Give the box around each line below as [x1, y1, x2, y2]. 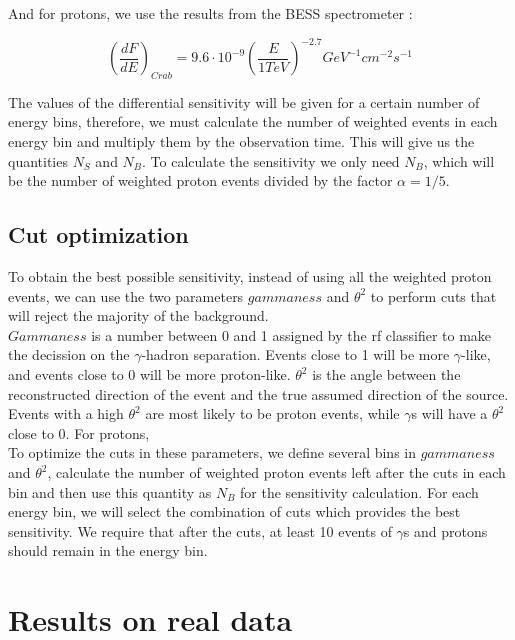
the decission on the [8, 344, 130, 365]
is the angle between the [312, 364, 461, 385]
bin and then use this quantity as [8, 481, 212, 502]
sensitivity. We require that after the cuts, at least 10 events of [8, 520, 392, 541]
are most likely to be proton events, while [145, 403, 400, 424]
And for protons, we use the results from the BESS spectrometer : [8, 3, 413, 23]
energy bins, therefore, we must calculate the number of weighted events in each [8, 111, 498, 132]
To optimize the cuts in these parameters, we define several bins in [8, 442, 417, 463]
